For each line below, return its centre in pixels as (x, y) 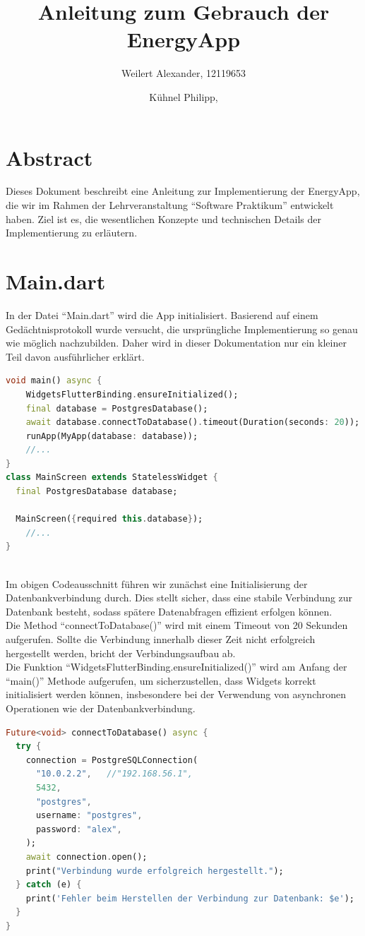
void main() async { (54, 381)
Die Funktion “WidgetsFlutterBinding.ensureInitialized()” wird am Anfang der (176, 667)
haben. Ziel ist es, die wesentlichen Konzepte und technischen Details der (164, 218)
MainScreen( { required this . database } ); (109, 519)
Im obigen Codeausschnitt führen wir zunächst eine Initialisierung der (157, 583)
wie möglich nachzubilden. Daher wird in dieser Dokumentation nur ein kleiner (176, 343)
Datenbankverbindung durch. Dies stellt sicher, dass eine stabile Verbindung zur (179, 598)
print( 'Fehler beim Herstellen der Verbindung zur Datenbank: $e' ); (190, 898)
